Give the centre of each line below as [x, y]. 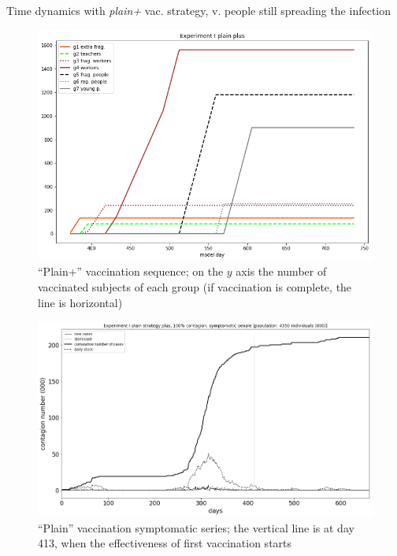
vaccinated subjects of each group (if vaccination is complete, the [195, 287]
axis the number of [281, 271]
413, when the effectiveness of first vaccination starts [165, 543]
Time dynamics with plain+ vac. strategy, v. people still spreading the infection [199, 10]
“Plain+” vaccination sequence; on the [131, 271]
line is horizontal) [80, 302]
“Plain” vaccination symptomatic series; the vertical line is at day [196, 527]
